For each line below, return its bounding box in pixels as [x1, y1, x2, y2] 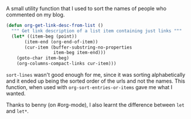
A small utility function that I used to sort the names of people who [6, 5, 167, 12]
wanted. [6, 90, 26, 97]
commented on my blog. [6, 11, 65, 18]
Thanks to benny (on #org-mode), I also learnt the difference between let [6, 101, 185, 108]
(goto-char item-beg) [16, 55, 69, 61]
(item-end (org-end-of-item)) [24, 39, 98, 45]
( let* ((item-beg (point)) [11, 33, 77, 39]
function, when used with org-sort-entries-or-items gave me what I [6, 84, 173, 90]
